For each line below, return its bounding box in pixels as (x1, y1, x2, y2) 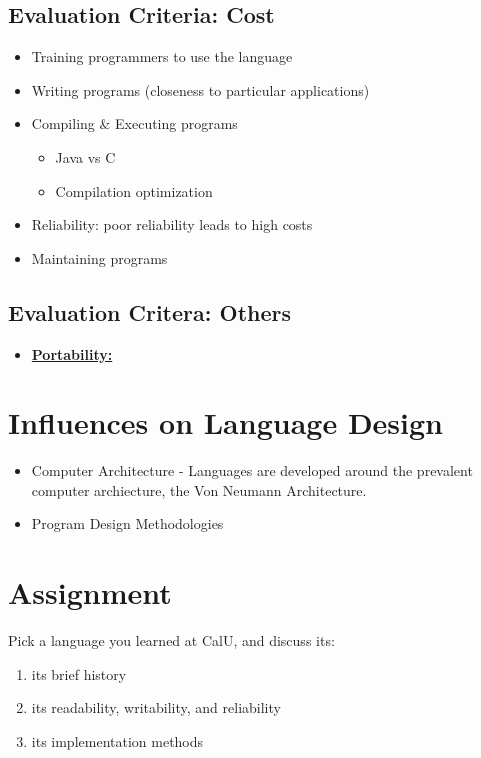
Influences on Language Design (8, 402, 443, 443)
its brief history (31, 663, 127, 684)
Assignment (8, 572, 172, 613)
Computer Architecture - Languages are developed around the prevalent (31, 460, 473, 481)
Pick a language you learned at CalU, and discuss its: (8, 630, 335, 651)
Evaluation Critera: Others (8, 296, 291, 327)
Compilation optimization (55, 180, 213, 201)
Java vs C (55, 146, 116, 167)
